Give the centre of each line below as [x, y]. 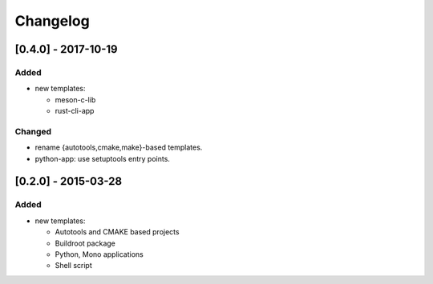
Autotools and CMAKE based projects [117, 232]
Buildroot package [85, 243]
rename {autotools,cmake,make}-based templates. [119, 147]
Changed [33, 131]
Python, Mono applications [99, 254]
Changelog [52, 21]
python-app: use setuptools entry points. [102, 158]
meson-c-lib [75, 99]
